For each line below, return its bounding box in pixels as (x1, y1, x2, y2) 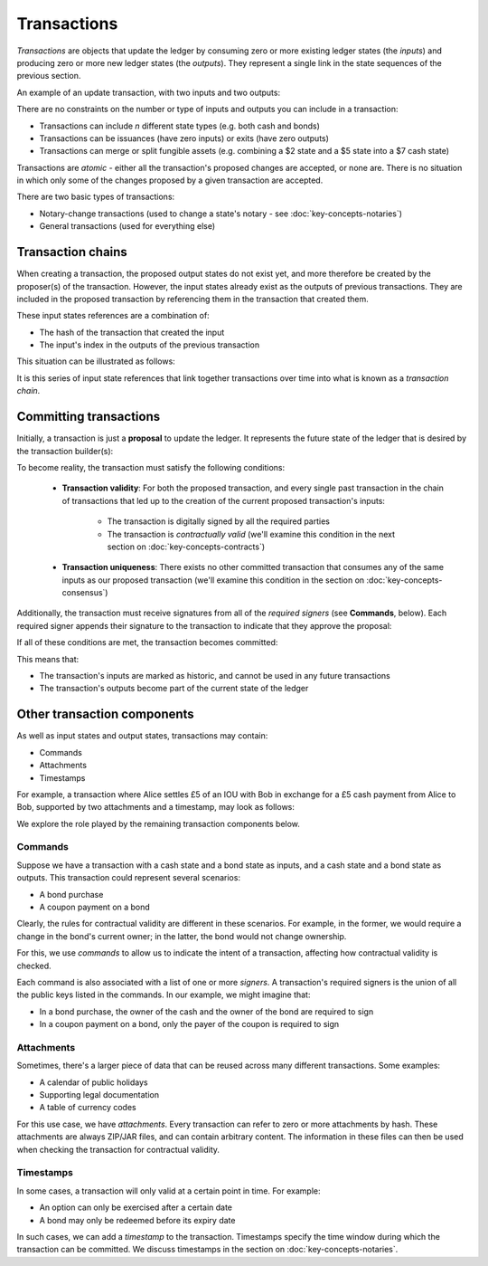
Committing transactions (16, 409, 161, 424)
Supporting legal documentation (39, 1090, 160, 1100)
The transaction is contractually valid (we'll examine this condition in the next (107, 528, 396, 539)
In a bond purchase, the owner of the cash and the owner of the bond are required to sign (39, 1005, 374, 1017)
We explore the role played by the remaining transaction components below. (16, 818, 300, 829)
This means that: (16, 653, 80, 664)
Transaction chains (16, 244, 128, 260)
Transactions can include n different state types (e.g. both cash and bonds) (39, 120, 321, 131)
